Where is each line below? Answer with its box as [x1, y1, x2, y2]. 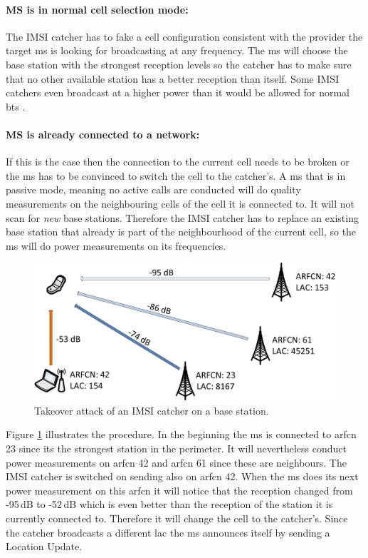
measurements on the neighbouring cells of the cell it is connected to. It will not [6, 196, 354, 210]
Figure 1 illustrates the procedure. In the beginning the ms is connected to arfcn [6, 427, 357, 442]
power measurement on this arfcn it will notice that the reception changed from [6, 482, 353, 497]
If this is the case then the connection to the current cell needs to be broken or [6, 154, 349, 169]
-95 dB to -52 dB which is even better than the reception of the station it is [6, 497, 333, 512]
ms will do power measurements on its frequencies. [6, 238, 226, 253]
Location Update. [6, 539, 83, 554]
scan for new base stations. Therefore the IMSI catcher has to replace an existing [6, 210, 359, 225]
